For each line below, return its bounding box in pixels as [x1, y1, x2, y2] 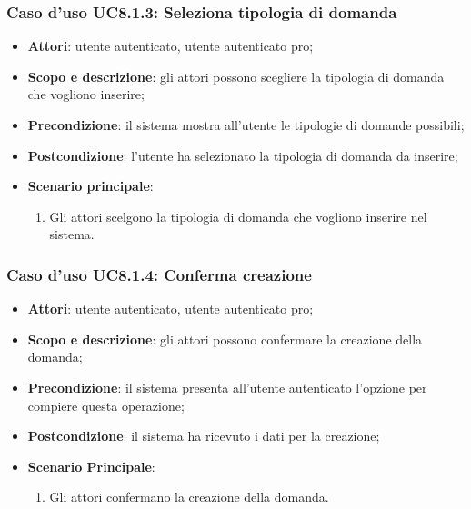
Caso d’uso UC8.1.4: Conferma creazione [6, 263, 312, 285]
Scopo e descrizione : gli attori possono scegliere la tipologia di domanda [27, 66, 445, 85]
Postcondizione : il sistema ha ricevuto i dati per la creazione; [27, 426, 380, 445]
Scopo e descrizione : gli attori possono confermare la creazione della [27, 329, 423, 348]
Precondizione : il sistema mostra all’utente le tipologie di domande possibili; [27, 115, 465, 134]
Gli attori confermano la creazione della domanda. [49, 487, 329, 506]
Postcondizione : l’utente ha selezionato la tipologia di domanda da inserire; [27, 145, 458, 165]
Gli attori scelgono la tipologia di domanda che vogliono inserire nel [49, 206, 427, 225]
